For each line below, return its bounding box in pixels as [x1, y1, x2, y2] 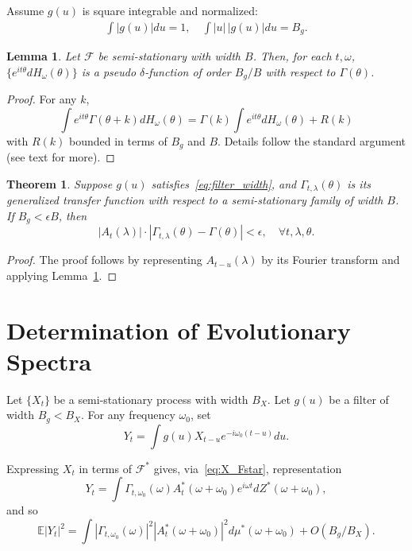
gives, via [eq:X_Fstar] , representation [153, 460, 342, 476]
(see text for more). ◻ [6, 149, 115, 165]
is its [347, 175, 372, 192]
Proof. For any [6, 91, 77, 107]
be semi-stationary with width [98, 48, 241, 64]
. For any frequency [81, 406, 175, 423]
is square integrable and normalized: [82, 2, 258, 18]
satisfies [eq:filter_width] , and [151, 175, 297, 192]
